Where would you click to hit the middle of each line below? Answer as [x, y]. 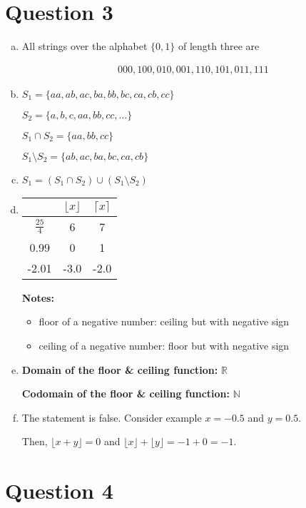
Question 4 [59, 491]
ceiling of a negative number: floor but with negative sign [164, 345]
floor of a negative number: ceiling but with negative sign [164, 321]
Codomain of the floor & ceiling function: [126, 393]
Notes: [38, 297]
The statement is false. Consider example [112, 417]
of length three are [219, 46]
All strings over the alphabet [85, 46]
